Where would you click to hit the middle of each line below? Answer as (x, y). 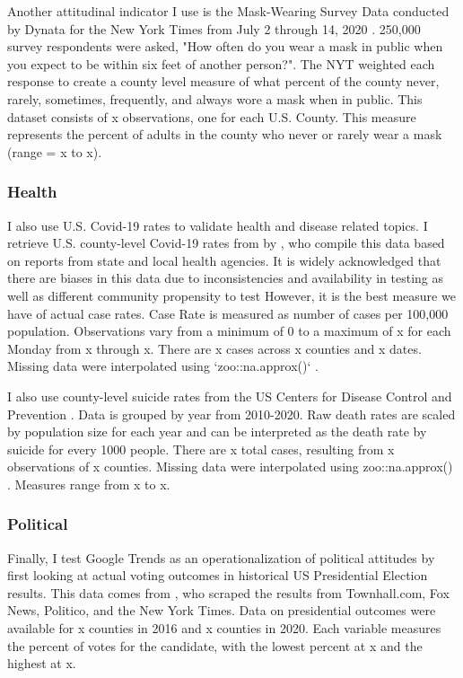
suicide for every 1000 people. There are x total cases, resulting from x (201, 449)
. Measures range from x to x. (89, 484)
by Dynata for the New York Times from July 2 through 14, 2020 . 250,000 (214, 28)
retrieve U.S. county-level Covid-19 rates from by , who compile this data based (226, 243)
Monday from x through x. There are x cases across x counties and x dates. (214, 348)
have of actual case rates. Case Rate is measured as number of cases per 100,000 (228, 313)
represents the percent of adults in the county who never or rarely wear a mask (225, 134)
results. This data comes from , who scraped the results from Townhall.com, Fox (228, 592)
